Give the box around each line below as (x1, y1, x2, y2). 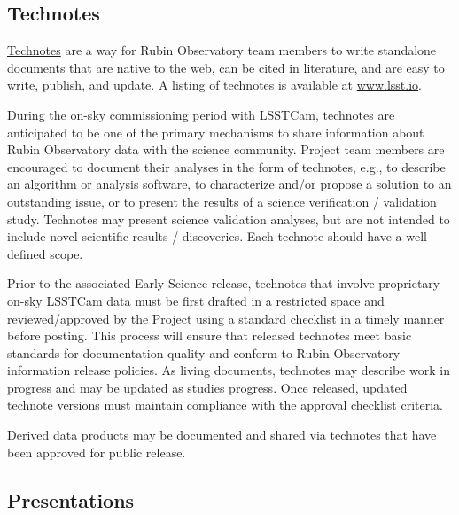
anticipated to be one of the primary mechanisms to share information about (7, 122, 424, 141)
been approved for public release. (7, 442, 186, 461)
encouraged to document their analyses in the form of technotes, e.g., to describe (7, 157, 446, 176)
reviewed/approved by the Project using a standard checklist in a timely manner (7, 308, 445, 327)
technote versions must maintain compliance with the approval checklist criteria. (7, 395, 443, 414)
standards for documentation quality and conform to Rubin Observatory (7, 343, 401, 362)
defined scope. (7, 244, 83, 262)
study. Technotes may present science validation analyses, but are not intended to (7, 209, 450, 228)
